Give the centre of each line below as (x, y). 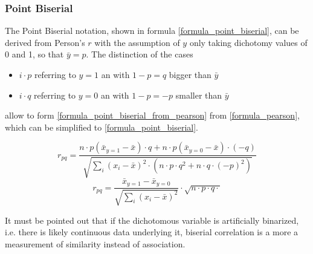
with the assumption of (137, 42)
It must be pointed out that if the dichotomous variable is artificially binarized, (152, 220)
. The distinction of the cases (140, 54)
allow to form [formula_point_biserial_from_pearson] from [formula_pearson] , (152, 115)
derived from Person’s (45, 42)
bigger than (190, 74)
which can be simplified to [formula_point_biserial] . (102, 127)
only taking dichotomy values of (248, 42)
